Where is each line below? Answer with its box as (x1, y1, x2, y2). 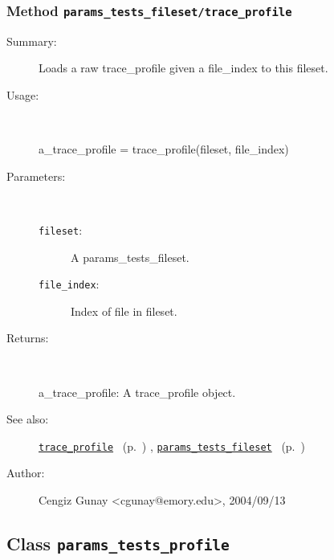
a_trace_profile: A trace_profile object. (39, 383, 236, 400)
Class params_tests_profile (6, 531, 230, 556)
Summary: (6, 32, 57, 49)
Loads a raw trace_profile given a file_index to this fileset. (39, 59, 328, 76)
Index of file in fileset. (71, 302, 177, 319)
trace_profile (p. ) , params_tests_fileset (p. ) (39, 437, 305, 454)
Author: (6, 464, 45, 481)
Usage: (6, 86, 39, 103)
